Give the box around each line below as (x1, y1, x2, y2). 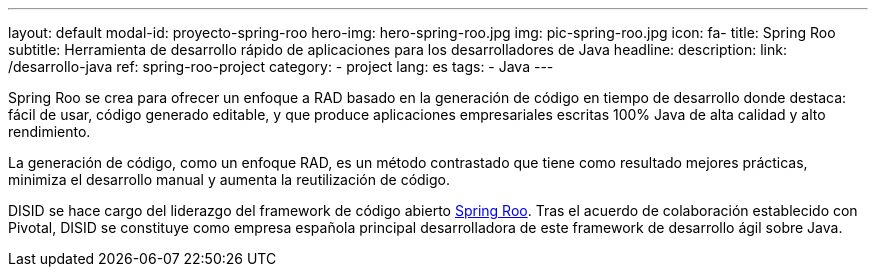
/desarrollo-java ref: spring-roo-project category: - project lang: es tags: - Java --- (8, 58, 554, 75)
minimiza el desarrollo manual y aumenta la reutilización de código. (8, 171, 451, 188)
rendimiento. (8, 123, 91, 140)
